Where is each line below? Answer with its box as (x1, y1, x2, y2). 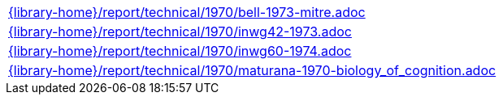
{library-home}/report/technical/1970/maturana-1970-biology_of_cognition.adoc (8, 62, 496, 78)
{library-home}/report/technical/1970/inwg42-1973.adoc (8, 23, 352, 40)
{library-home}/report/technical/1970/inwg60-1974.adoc (8, 43, 352, 59)
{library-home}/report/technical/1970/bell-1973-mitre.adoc (8, 4, 366, 20)
